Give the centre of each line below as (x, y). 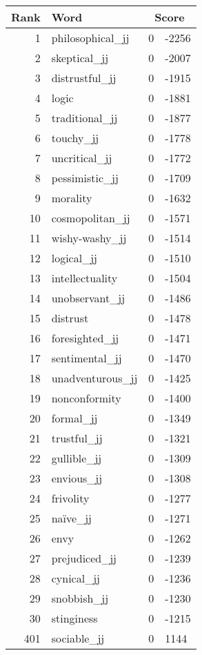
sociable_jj (78, 638)
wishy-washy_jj (89, 238)
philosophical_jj (90, 38)
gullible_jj (77, 458)
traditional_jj (84, 118)
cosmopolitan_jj (91, 218)
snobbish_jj (80, 598)
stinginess (74, 618)
